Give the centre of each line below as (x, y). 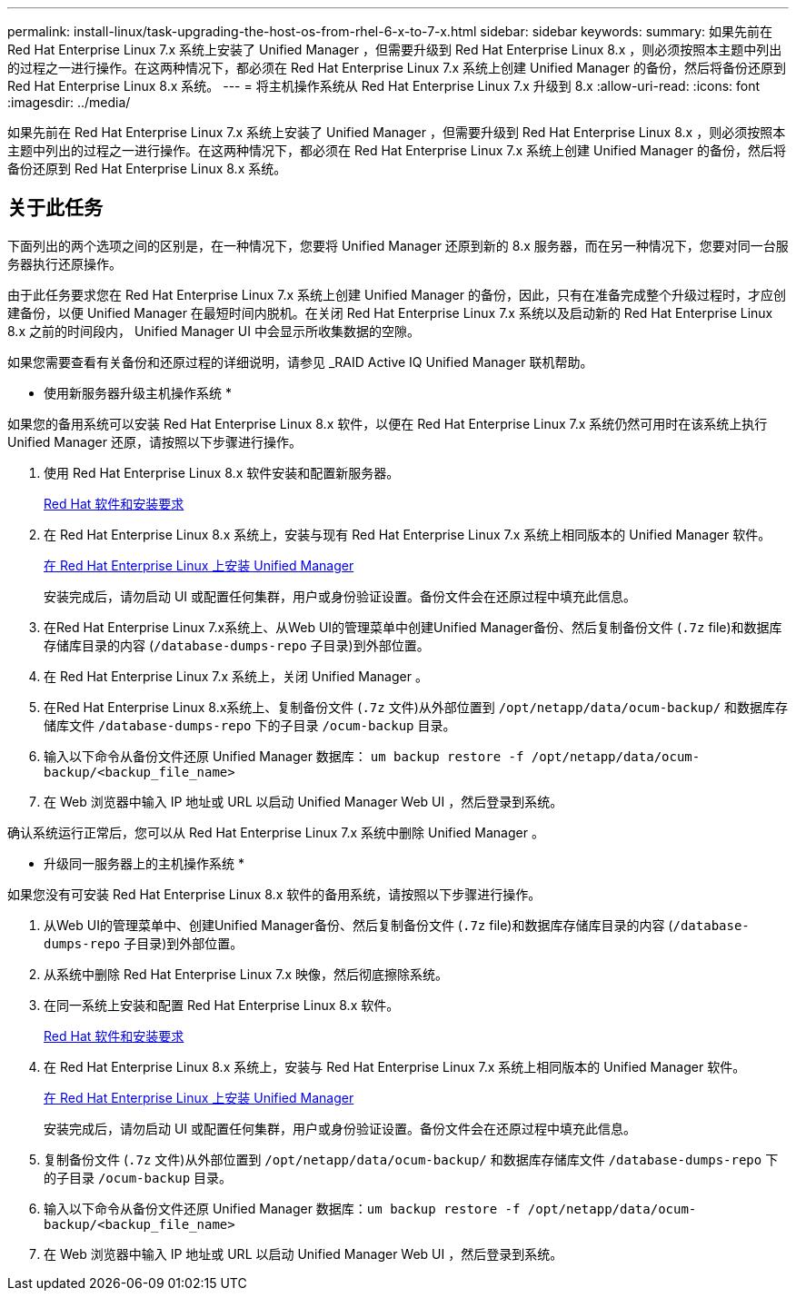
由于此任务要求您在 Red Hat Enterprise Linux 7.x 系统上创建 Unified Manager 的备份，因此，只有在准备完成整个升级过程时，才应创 (397, 294)
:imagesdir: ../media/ (69, 102)
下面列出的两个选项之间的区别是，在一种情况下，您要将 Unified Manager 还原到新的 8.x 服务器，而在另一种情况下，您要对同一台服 (398, 245)
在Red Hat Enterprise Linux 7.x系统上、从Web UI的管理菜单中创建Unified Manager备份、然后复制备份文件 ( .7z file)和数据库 (413, 627)
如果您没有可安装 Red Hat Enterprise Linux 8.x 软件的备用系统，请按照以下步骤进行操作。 (274, 894)
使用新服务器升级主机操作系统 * (138, 392)
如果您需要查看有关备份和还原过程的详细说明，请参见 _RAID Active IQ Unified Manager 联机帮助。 (300, 362)
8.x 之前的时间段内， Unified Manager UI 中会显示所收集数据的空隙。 (214, 331)
